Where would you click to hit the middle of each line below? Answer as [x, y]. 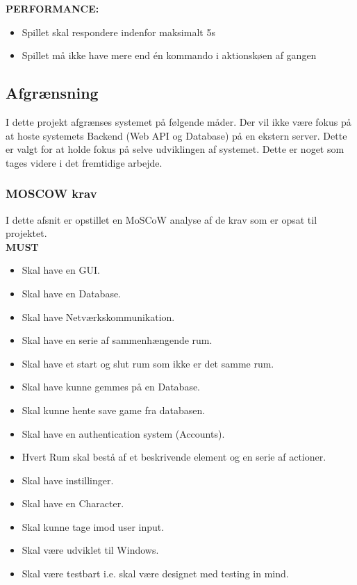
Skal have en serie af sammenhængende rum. [117, 340]
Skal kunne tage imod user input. [93, 526]
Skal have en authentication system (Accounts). [123, 433]
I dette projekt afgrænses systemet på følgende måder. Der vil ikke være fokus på [178, 121]
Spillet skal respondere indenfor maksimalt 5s [118, 32]
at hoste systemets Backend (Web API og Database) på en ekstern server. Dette [176, 135]
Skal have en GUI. [61, 270]
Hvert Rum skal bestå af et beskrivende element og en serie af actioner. [174, 457]
